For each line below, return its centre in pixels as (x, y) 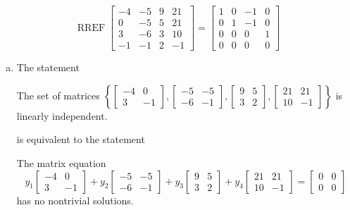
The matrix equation (61, 162)
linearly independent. (62, 115)
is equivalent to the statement (81, 139)
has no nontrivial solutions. (75, 200)
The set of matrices (58, 95)
